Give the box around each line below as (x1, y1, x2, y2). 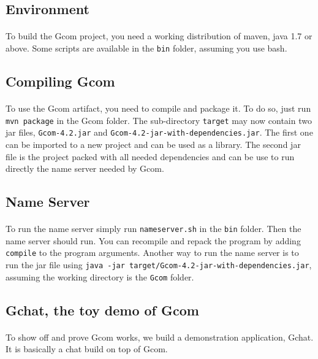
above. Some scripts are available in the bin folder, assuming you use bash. (6, 41, 287, 54)
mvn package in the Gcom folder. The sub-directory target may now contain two (6, 114, 312, 126)
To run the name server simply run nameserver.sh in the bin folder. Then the (6, 222, 301, 235)
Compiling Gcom (6, 72, 115, 91)
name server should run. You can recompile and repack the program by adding (6, 234, 301, 247)
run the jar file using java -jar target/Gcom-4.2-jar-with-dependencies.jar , (6, 258, 312, 271)
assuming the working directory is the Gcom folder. (6, 270, 194, 283)
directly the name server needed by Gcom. (6, 162, 164, 175)
